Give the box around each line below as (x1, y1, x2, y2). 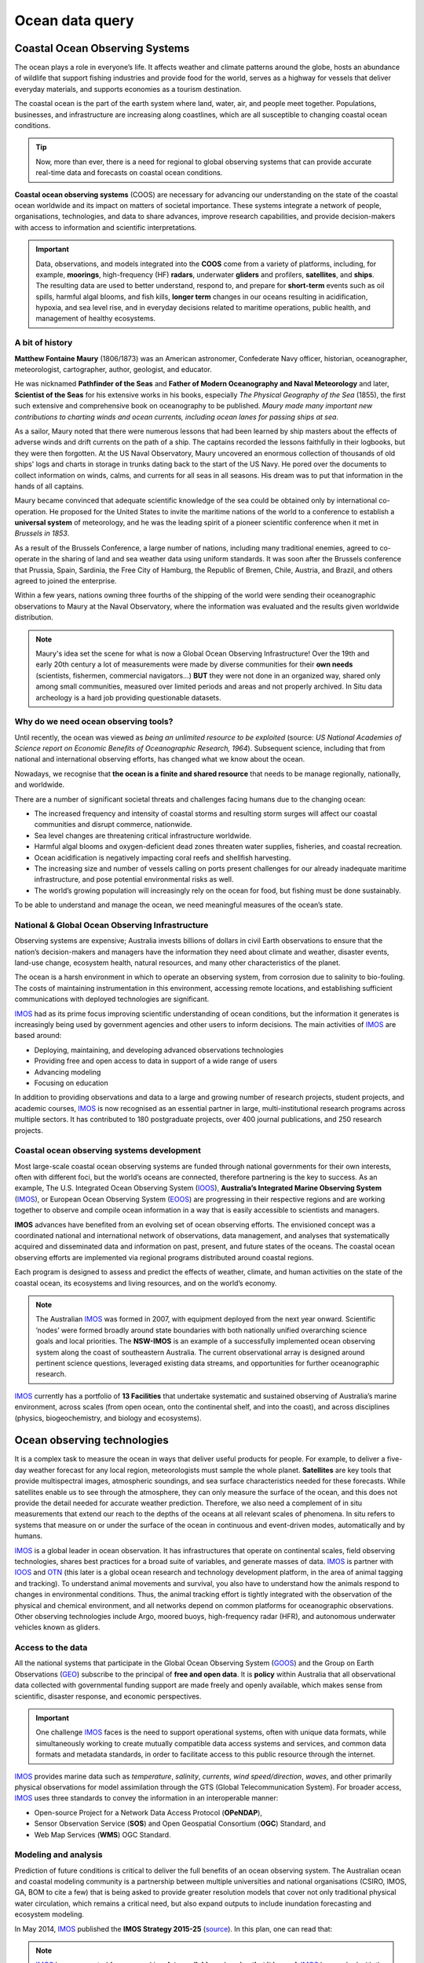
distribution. (14, 612, 54, 622)
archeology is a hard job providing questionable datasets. (35, 693, 221, 702)
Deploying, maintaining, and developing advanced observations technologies (34, 1045, 284, 1055)
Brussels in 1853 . (14, 528, 70, 538)
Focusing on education (34, 1078, 109, 1088)
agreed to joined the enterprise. (14, 576, 117, 586)
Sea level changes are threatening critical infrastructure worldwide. (34, 831, 252, 840)
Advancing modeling (34, 1067, 101, 1077)
